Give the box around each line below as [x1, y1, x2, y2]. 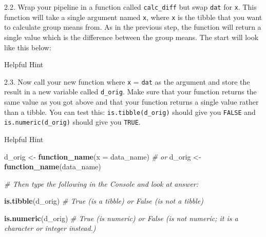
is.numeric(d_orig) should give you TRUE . [4, 116, 141, 127]
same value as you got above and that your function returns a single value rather [4, 96, 259, 107]
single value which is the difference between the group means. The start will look [4, 31, 259, 42]
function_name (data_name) [4, 161, 101, 172]
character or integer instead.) [4, 223, 96, 233]
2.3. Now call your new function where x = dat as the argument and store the [4, 76, 250, 87]
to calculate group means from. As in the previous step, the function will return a [4, 22, 261, 32]
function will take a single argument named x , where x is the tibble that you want [4, 11, 262, 22]
